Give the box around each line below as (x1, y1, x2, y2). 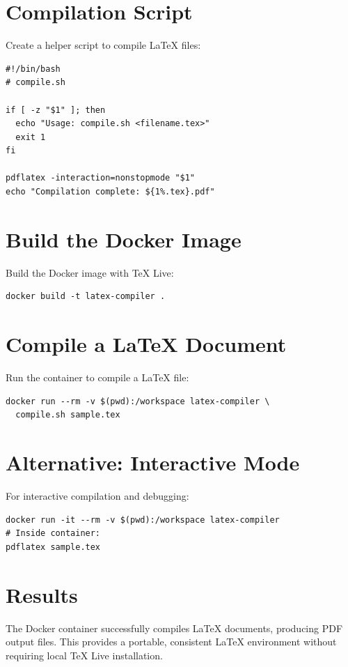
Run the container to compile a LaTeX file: (6, 370, 189, 385)
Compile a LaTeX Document (6, 330, 287, 358)
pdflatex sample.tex (6, 542, 101, 552)
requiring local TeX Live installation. (6, 647, 163, 662)
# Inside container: (6, 528, 101, 539)
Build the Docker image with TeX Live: (6, 265, 174, 279)
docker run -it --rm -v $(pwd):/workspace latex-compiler (6, 514, 280, 525)
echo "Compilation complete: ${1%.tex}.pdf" (6, 187, 215, 197)
